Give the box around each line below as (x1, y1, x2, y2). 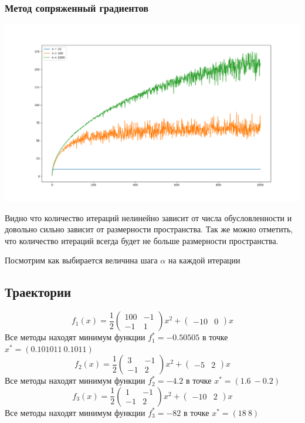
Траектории (5, 283, 72, 301)
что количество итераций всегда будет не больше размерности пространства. (5, 234, 279, 246)
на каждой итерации (168, 254, 240, 266)
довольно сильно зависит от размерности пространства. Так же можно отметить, (5, 223, 293, 235)
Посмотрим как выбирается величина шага (5, 254, 158, 266)
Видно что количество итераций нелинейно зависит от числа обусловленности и (5, 211, 292, 224)
